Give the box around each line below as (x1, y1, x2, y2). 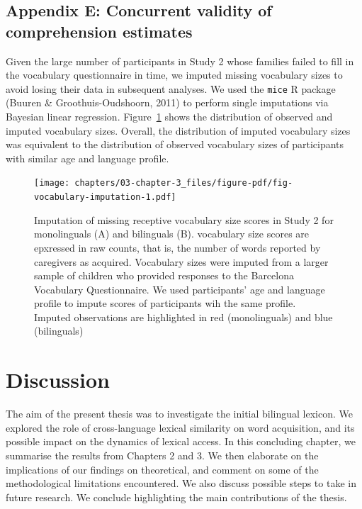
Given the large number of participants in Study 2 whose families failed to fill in (6, 53, 354, 68)
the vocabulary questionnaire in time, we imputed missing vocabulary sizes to (6, 67, 343, 82)
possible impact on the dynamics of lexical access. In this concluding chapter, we (6, 434, 356, 449)
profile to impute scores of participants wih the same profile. (34, 296, 296, 311)
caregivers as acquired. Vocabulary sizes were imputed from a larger (34, 254, 329, 269)
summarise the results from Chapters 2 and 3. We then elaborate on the (6, 447, 319, 462)
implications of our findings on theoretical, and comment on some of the (6, 462, 319, 476)
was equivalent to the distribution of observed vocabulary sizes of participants (6, 137, 344, 152)
